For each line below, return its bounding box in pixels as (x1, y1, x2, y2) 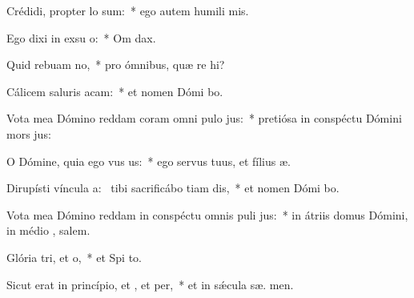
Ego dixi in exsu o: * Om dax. (6, 29, 156, 46)
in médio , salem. (6, 222, 90, 239)
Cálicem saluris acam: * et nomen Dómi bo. (6, 83, 223, 99)
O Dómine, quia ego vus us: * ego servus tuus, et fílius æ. (6, 152, 291, 169)
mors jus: (6, 125, 51, 142)
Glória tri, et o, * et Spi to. (6, 248, 142, 265)
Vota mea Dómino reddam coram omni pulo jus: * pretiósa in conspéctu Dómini (6, 110, 402, 127)
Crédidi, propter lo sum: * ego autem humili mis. (6, 2, 249, 18)
